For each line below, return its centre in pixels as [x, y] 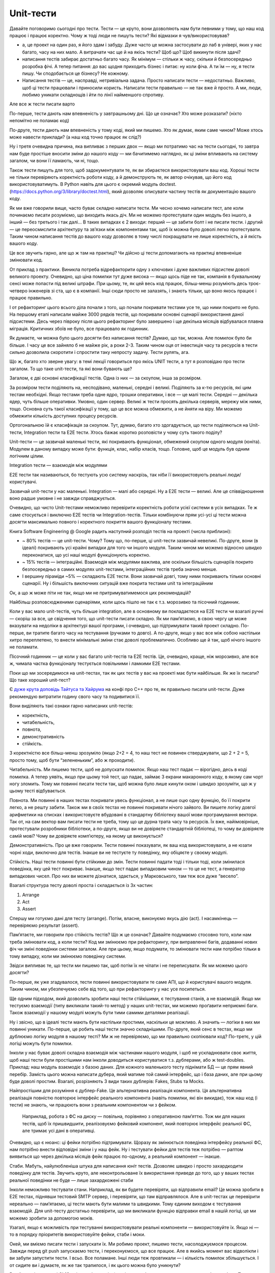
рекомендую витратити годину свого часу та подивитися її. [75, 696]
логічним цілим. [27, 456]
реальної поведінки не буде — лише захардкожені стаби [71, 1180]
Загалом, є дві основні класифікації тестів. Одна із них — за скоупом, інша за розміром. [105, 378]
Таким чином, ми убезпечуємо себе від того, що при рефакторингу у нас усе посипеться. [108, 989]
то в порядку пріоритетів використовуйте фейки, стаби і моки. [77, 1234]
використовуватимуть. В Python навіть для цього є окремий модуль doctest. [93, 184]
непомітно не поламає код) [39, 121]
